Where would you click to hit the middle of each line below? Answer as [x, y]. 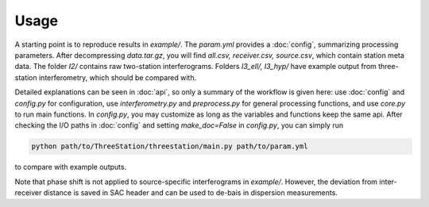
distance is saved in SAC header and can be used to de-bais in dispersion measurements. [190, 193]
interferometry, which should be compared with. [118, 77]
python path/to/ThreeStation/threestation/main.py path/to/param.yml [170, 146]
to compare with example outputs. [71, 167]
